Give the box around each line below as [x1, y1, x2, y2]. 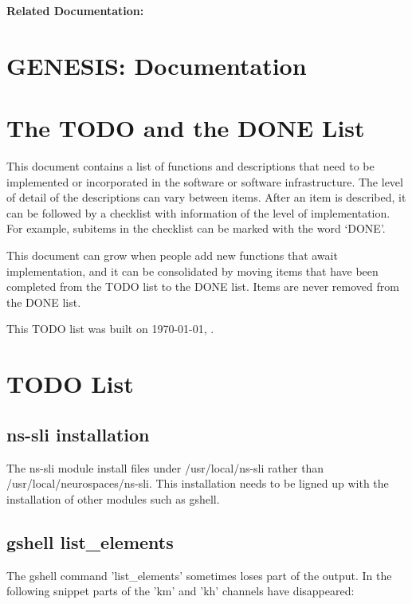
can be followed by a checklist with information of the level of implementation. [6, 204, 390, 221]
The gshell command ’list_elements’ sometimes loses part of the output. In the [6, 567, 392, 583]
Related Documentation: [6, 2, 144, 18]
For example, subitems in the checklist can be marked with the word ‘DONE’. [6, 220, 386, 237]
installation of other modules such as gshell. [6, 490, 220, 507]
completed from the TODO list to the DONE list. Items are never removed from [6, 278, 399, 295]
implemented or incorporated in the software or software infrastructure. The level [6, 173, 403, 190]
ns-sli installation [6, 422, 150, 446]
